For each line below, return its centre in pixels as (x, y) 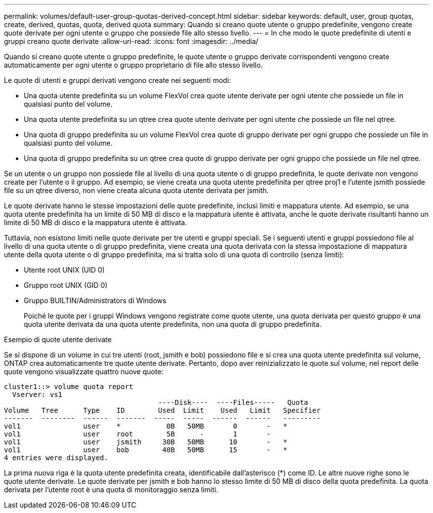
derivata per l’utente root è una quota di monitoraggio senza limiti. (111, 490)
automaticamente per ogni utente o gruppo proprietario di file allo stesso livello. (133, 65)
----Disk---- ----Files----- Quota (233, 402)
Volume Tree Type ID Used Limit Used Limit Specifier (162, 410)
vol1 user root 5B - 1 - (137, 434)
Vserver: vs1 (37, 395)
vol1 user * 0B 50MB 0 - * (146, 426)
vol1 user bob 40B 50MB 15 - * (146, 450)
